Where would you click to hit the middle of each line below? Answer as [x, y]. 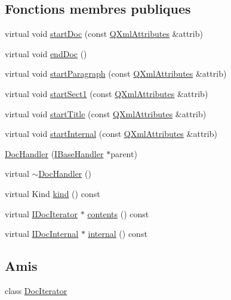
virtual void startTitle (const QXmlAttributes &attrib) [106, 113]
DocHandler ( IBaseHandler [54, 153]
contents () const [118, 213]
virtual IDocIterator [41, 213]
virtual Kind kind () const [53, 193]
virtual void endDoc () [46, 53]
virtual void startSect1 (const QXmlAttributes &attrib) [107, 93]
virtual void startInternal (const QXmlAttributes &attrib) [111, 134]
